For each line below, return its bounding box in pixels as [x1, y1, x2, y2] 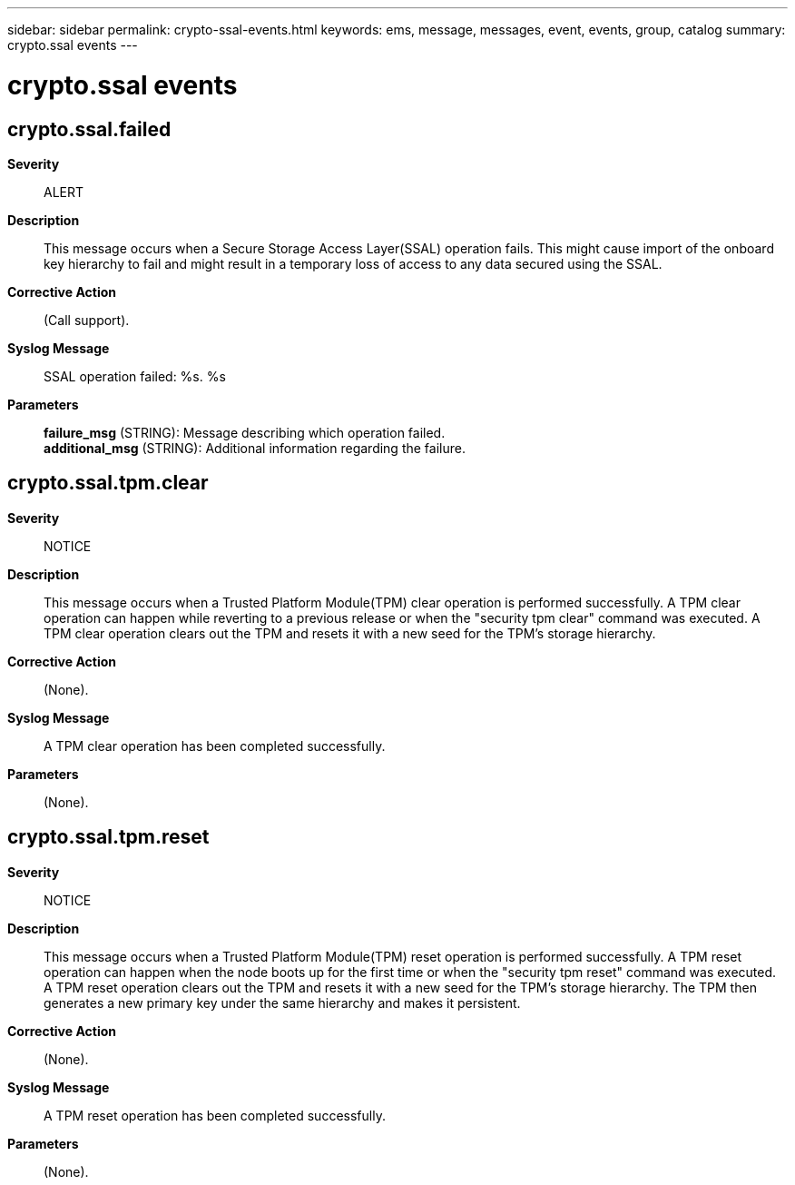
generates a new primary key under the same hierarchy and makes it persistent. [44, 994, 521, 1011]
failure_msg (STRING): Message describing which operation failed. [44, 424, 446, 440]
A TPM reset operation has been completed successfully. [44, 1107, 386, 1123]
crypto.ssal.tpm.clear [7, 471, 209, 495]
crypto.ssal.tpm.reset [7, 825, 210, 849]
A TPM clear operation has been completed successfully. [44, 737, 386, 754]
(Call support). [44, 311, 130, 328]
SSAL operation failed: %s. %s [44, 368, 226, 384]
